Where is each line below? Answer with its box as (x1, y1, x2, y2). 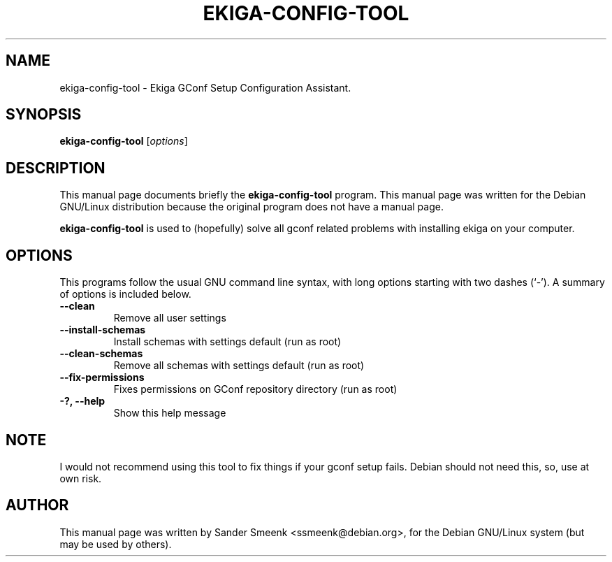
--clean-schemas (59, 347, 143, 360)
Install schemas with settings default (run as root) (113, 336, 342, 348)
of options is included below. (59, 288, 191, 301)
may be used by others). (59, 538, 172, 550)
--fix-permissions (59, 371, 145, 384)
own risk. (59, 472, 102, 484)
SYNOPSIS (6, 106, 82, 124)
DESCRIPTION (6, 159, 105, 177)
